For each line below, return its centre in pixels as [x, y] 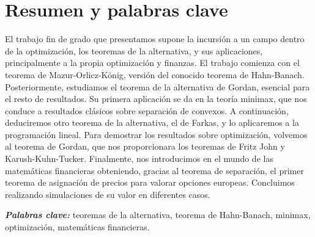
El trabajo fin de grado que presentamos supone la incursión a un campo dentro [155, 39]
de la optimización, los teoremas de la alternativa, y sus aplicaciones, [134, 50]
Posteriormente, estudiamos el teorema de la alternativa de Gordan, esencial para [157, 86]
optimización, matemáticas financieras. [77, 227]
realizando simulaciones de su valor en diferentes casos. [108, 194]
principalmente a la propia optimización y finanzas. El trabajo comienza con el [152, 63]
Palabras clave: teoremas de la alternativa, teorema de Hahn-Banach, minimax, [158, 215]
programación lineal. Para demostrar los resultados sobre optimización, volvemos [156, 134]
